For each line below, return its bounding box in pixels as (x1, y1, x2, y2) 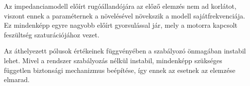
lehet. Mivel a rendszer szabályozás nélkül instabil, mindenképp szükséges (4, 55, 222, 65)
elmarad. (4, 74, 30, 85)
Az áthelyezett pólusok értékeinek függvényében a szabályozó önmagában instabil (4, 46, 246, 56)
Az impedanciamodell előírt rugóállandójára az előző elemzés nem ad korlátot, (4, 1, 236, 11)
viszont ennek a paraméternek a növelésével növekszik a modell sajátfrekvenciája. (4, 10, 245, 20)
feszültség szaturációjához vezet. (4, 29, 100, 39)
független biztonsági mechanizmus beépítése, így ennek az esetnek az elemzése (4, 65, 235, 75)
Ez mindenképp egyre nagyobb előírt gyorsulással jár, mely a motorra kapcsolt (4, 20, 238, 30)
